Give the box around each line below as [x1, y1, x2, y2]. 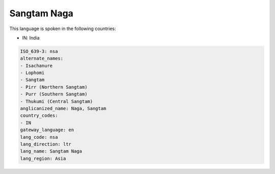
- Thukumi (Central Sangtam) [20, 98, 93, 104]
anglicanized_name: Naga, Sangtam [20, 106, 106, 112]
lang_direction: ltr [20, 141, 71, 147]
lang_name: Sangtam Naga [20, 148, 82, 154]
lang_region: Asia [20, 156, 66, 161]
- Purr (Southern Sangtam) [20, 91, 88, 97]
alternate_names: [20, 56, 64, 61]
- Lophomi [20, 70, 45, 76]
